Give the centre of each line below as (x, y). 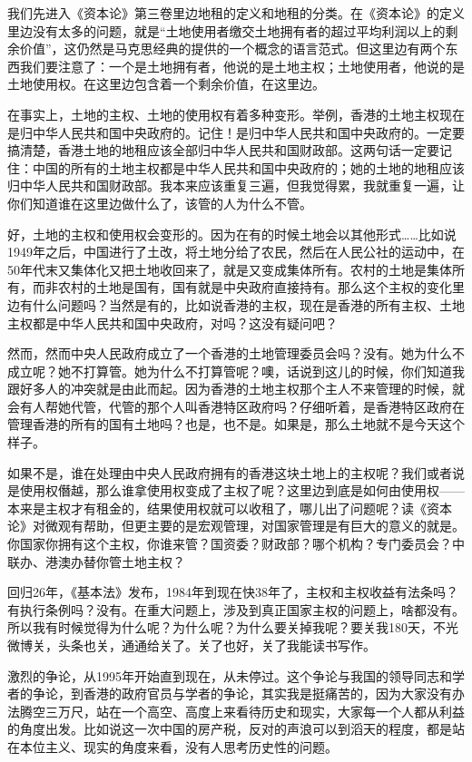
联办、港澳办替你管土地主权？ (96, 561)
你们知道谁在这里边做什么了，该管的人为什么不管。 (160, 203)
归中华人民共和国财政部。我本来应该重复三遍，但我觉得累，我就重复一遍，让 (236, 186)
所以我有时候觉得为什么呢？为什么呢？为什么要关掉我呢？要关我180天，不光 (233, 627)
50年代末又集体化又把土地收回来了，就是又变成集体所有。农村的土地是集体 (230, 269)
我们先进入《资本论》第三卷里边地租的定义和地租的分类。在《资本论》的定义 (236, 13)
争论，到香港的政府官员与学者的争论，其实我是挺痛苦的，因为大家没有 (242, 694)
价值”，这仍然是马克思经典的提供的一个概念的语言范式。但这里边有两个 (232, 49)
